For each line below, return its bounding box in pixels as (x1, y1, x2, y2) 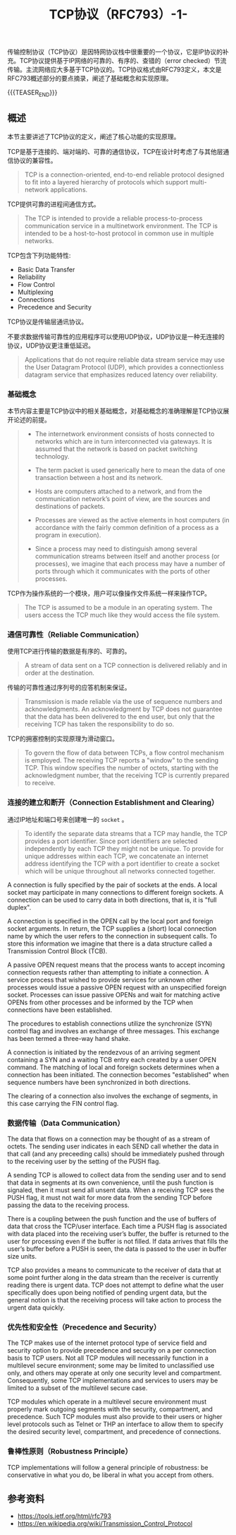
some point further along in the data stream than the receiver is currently (7, 1273, 219, 1281)
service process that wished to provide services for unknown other (7, 975, 202, 984)
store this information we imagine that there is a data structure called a (7, 939, 213, 948)
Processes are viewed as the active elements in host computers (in (35, 516, 230, 524)
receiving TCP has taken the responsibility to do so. (24, 720, 175, 729)
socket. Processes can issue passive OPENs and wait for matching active (7, 990, 221, 999)
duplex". (7, 902, 32, 912)
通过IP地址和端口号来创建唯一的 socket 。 (7, 815, 128, 823)
